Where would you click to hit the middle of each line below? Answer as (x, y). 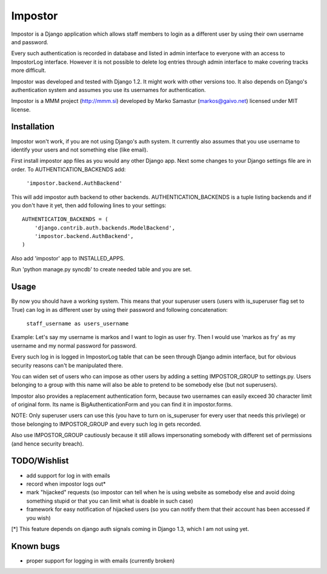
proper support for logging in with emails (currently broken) (101, 561)
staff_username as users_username (78, 323)
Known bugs (36, 546)
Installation (33, 127)
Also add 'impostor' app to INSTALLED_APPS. (68, 258)
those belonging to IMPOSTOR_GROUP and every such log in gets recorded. (106, 424)
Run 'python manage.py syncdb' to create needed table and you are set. (101, 269)
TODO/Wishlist (40, 461)
